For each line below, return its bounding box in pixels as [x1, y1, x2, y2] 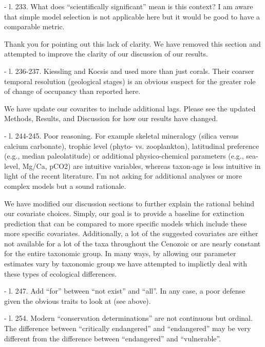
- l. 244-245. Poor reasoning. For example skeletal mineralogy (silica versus [4, 130, 239, 141]
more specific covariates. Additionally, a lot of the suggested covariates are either [4, 228, 258, 239]
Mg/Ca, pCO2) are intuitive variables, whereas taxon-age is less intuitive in [22, 160, 261, 171]
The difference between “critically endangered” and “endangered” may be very [4, 323, 251, 334]
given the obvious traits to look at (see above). [4, 295, 151, 306]
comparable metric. [4, 21, 65, 32]
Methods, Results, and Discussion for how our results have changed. [4, 113, 218, 124]
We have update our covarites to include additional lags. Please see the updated [4, 103, 256, 113]
